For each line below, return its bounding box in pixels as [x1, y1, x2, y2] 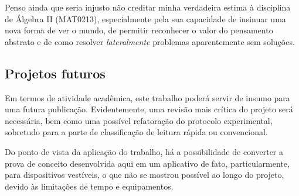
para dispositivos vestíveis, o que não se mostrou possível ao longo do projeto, [5, 169, 284, 181]
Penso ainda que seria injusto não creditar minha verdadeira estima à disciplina [5, 1, 291, 13]
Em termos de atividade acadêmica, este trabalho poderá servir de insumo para [5, 91, 290, 104]
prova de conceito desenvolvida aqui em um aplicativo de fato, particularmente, [5, 157, 290, 169]
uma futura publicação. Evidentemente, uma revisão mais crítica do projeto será [5, 103, 293, 115]
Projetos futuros [5, 64, 106, 82]
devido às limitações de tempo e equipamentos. [5, 180, 174, 192]
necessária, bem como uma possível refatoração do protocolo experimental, [5, 114, 273, 126]
